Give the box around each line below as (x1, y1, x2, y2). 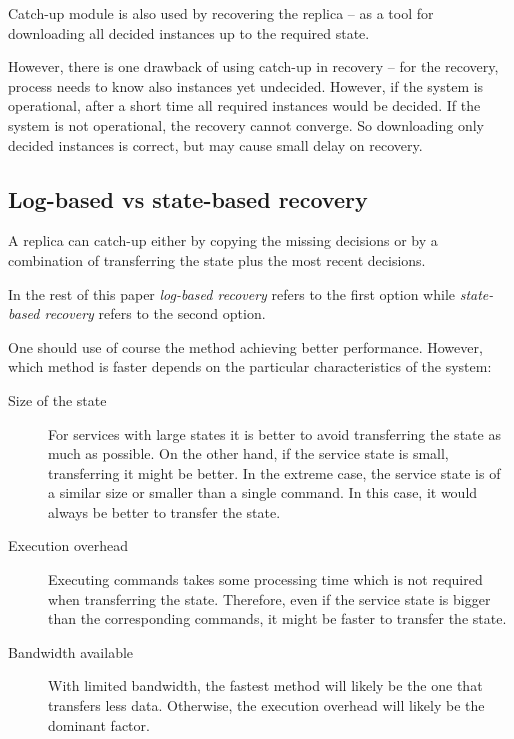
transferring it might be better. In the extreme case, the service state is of (48, 462, 501, 483)
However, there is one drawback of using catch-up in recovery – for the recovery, (8, 56, 499, 77)
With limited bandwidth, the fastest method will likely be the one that (48, 675, 483, 696)
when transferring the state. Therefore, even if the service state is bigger (48, 588, 491, 609)
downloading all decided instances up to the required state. (8, 22, 370, 43)
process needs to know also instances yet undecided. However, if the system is (8, 75, 484, 96)
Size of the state (8, 389, 107, 410)
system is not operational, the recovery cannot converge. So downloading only (8, 114, 484, 135)
